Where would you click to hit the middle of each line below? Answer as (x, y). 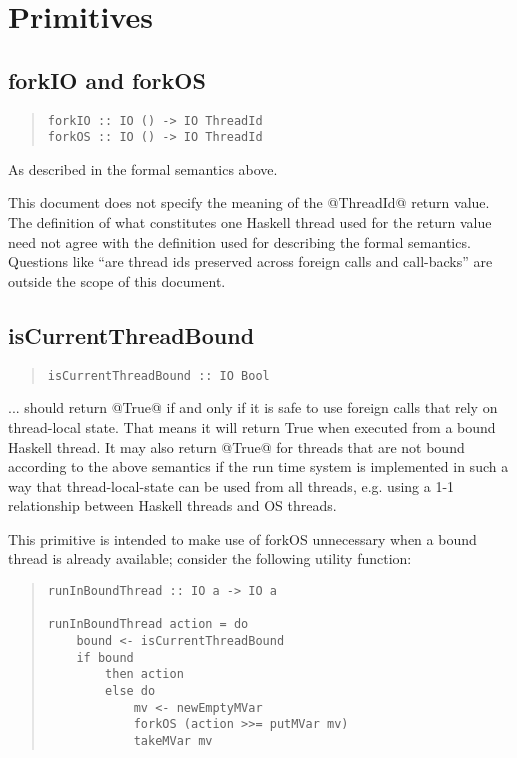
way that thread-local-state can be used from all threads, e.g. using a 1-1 (231, 485)
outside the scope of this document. (117, 280)
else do (130, 691)
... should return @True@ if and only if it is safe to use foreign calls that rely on (253, 407)
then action (144, 674)
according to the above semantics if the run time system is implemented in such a (258, 466)
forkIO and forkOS (107, 79)
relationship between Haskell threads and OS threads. (172, 505)
